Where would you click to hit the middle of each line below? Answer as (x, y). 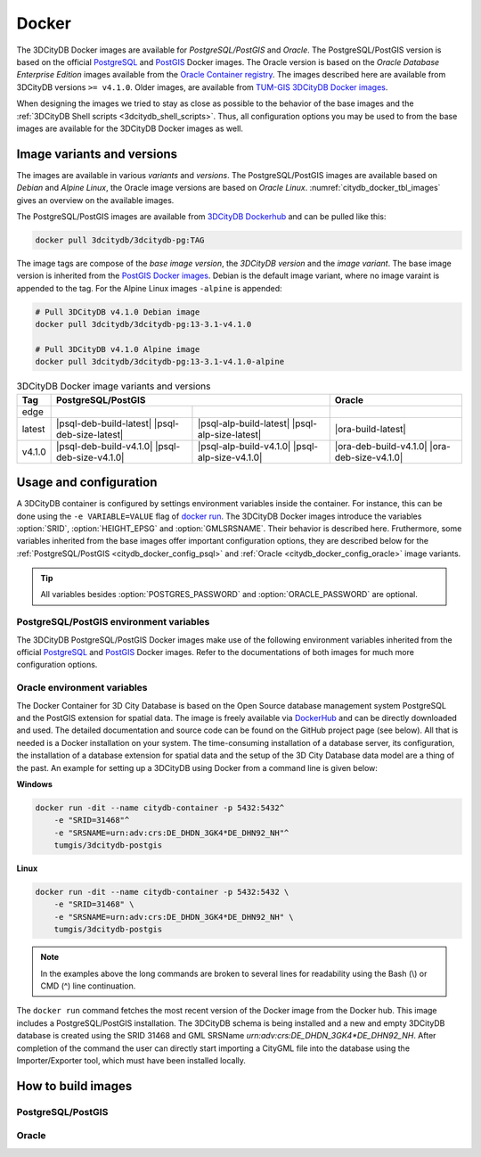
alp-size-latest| (229, 434)
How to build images (74, 1086)
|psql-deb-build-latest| (104, 423)
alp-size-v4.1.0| (230, 457)
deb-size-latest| (90, 434)
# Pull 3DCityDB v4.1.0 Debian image (118, 312)
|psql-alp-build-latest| (244, 423)
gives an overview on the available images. (95, 200)
